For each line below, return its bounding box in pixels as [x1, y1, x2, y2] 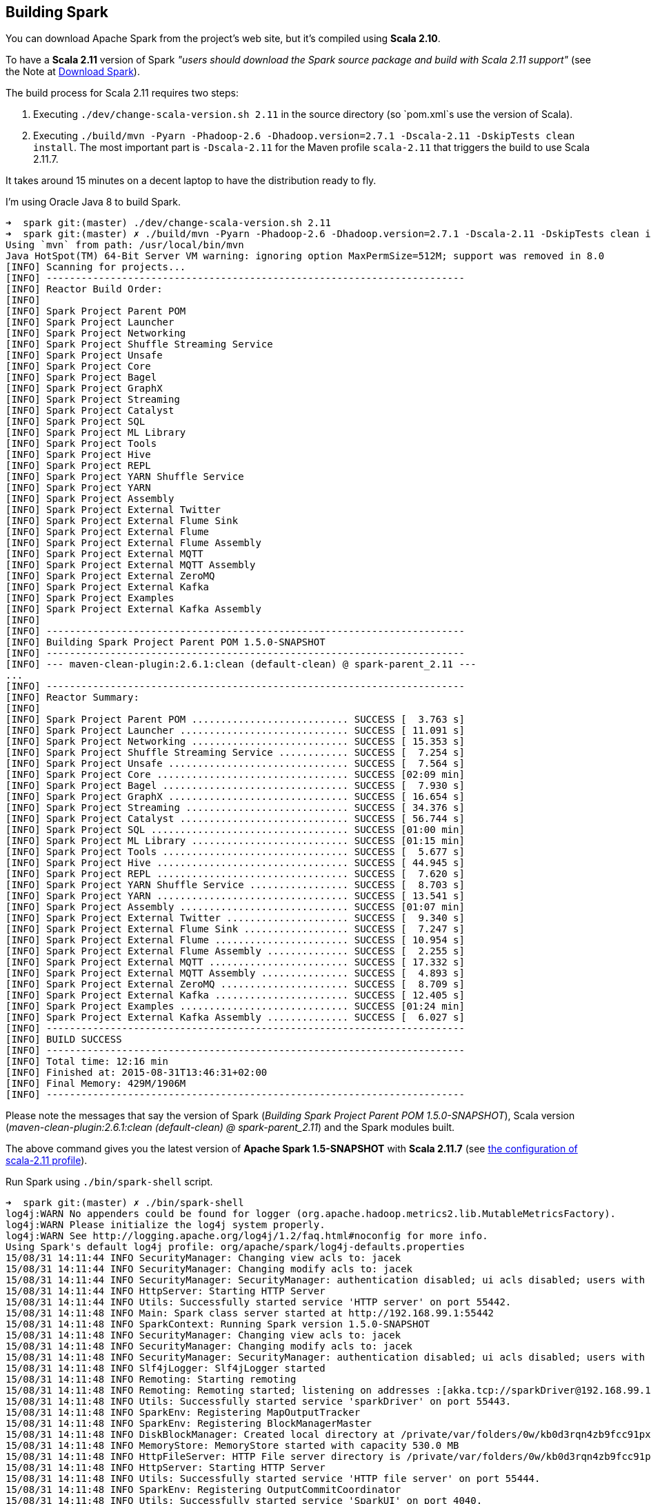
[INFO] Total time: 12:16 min [6, 1056, 169, 1067]
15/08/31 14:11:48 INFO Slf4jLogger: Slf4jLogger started [6, 1363, 325, 1374]
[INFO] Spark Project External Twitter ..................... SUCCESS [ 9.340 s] [6, 912, 465, 924]
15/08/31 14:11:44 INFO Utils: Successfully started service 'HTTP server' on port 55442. [6, 1296, 512, 1308]
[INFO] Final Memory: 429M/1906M [6, 1078, 186, 1090]
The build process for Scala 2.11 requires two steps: [6, 87, 239, 99]
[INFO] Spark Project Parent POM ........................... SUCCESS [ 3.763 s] [6, 714, 465, 725]
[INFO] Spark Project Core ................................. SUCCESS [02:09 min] [6, 769, 465, 781]
